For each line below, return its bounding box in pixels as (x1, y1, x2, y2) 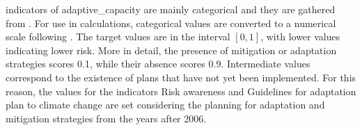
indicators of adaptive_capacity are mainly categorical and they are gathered (6, 2, 336, 16)
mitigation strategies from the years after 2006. (6, 111, 207, 125)
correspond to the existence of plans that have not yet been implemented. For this (6, 70, 356, 84)
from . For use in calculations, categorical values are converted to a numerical (6, 15, 336, 30)
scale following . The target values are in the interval (6, 29, 230, 44)
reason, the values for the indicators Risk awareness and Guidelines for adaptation (6, 83, 356, 98)
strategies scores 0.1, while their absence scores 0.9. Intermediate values (6, 56, 310, 71)
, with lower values (260, 29, 340, 44)
